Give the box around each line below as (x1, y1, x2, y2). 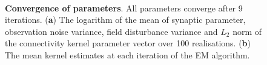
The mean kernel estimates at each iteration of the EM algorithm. (5, 48, 250, 61)
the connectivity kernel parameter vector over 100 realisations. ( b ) (5, 37, 251, 49)
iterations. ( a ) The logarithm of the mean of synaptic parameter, (5, 13, 246, 26)
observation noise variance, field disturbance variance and (5, 25, 218, 37)
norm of (232, 25, 262, 37)
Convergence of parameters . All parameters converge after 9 (5, 1, 243, 14)
